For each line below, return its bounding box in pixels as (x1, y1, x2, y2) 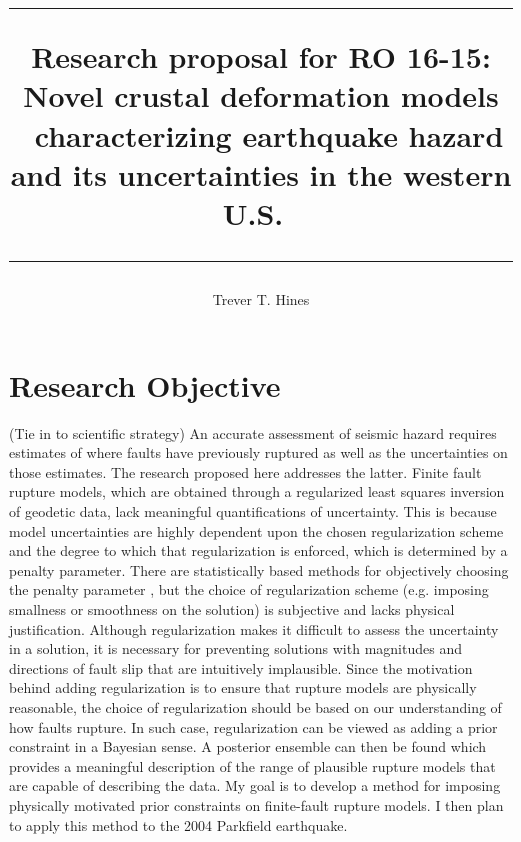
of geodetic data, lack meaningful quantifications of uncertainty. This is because (9, 501, 497, 522)
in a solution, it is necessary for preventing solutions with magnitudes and (9, 638, 462, 659)
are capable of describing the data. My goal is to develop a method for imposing (9, 775, 501, 796)
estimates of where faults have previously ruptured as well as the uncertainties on (9, 442, 508, 463)
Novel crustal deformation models (23, 75, 499, 116)
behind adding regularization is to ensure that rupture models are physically (9, 677, 477, 698)
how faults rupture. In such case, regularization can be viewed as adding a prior (9, 716, 498, 737)
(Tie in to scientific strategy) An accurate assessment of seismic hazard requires (9, 422, 497, 443)
